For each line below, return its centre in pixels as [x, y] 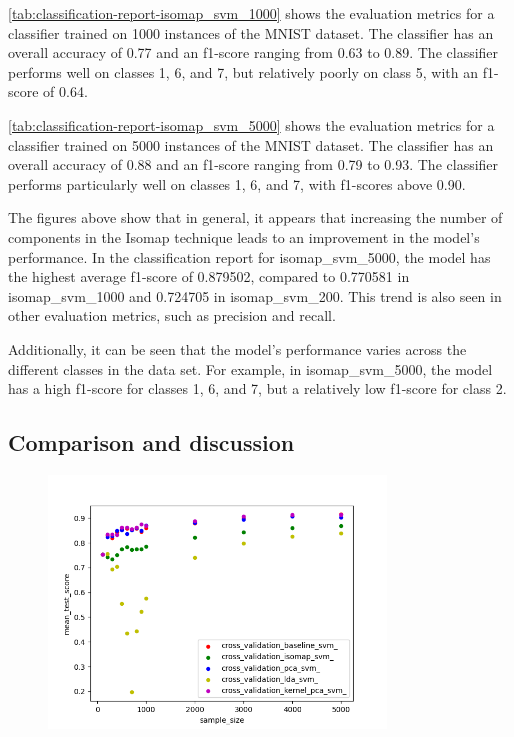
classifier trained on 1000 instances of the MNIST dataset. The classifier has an [251, 32]
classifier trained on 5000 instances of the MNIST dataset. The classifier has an [251, 144]
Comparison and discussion [151, 442]
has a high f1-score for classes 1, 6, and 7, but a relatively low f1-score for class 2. [257, 388]
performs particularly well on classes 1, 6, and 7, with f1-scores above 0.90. [237, 183]
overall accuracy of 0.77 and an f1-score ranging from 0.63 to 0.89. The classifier [253, 52]
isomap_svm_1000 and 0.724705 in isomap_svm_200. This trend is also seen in [255, 295]
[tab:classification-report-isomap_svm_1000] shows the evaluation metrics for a [251, 13]
